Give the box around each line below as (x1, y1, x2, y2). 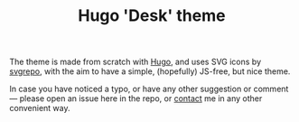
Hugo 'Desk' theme (78, 5, 226, 26)
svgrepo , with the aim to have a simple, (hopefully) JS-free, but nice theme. (9, 66, 291, 77)
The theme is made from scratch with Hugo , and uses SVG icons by (9, 56, 262, 68)
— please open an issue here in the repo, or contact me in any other (9, 93, 263, 104)
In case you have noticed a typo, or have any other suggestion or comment (9, 83, 289, 95)
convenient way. (9, 103, 70, 114)
